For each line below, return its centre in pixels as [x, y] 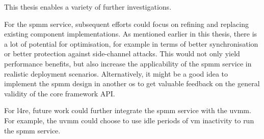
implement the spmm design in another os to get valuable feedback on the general [132, 83]
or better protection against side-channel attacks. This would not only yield [122, 54]
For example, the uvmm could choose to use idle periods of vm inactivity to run [129, 120]
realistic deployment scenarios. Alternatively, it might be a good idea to [116, 73]
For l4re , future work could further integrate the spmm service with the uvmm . [128, 110]
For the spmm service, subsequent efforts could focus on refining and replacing [126, 24]
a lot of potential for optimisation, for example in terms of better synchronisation [131, 43]
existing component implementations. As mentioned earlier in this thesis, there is [131, 34]
